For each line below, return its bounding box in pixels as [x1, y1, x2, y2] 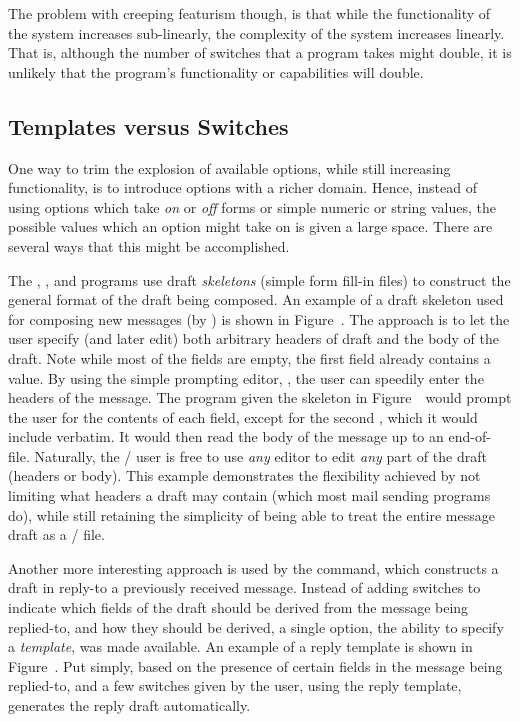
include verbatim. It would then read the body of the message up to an [8, 426, 444, 447]
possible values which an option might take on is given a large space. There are [8, 216, 493, 237]
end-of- [448, 426, 491, 447]
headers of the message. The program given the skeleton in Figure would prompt [8, 387, 512, 408]
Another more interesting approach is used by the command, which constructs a [8, 557, 499, 578]
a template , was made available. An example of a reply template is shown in [8, 636, 473, 657]
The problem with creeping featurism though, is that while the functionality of [8, 3, 491, 23]
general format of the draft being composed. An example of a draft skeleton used [8, 289, 504, 310]
